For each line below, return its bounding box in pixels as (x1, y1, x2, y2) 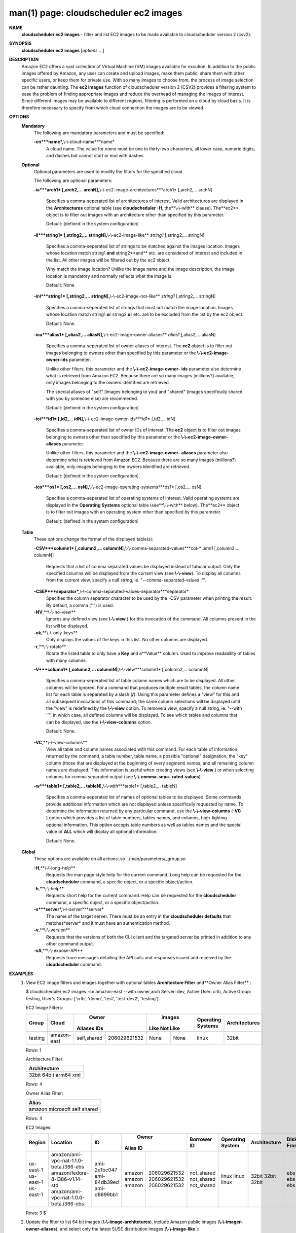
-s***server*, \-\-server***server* (34, 907, 104, 912)
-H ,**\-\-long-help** (34, 865, 75, 870)
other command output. (46, 941, 94, 947)
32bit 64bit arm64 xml (29, 1072, 81, 1079)
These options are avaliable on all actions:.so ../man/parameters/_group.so (34, 856, 186, 862)
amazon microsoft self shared (29, 1106, 98, 1113)
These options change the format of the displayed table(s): (34, 536, 154, 542)
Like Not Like (148, 1025, 180, 1032)
